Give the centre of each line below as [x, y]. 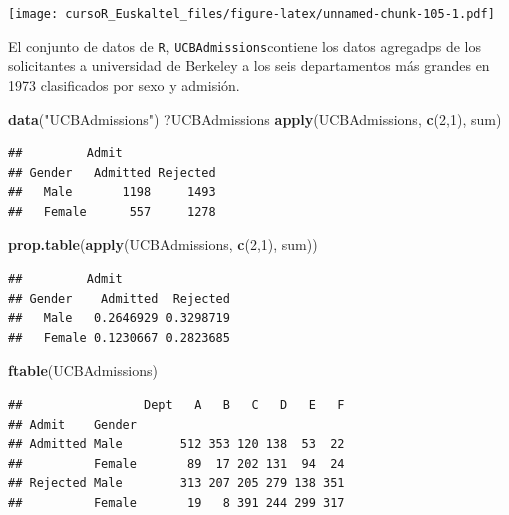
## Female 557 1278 [112, 211]
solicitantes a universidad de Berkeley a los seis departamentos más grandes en [249, 65]
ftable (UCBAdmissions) [83, 370]
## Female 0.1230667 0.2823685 [119, 337]
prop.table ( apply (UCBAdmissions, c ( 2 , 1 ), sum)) [163, 244]
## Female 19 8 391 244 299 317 [176, 503]
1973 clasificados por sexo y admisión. [124, 84]
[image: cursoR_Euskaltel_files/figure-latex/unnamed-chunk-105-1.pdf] [251, 14]
